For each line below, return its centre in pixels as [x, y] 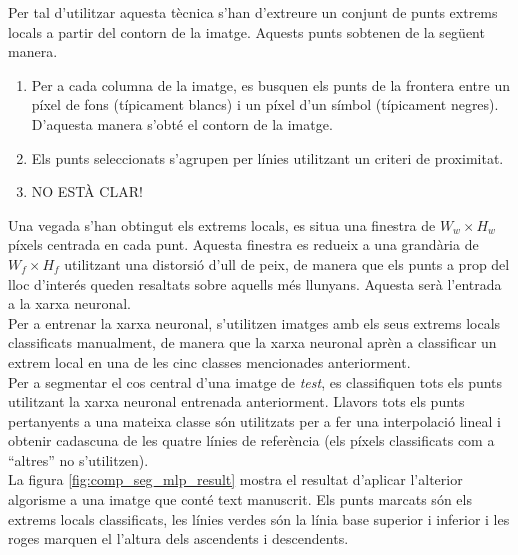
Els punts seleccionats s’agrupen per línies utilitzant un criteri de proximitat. [267, 157]
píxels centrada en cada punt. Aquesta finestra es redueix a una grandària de [243, 244]
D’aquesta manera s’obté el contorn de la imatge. [182, 123]
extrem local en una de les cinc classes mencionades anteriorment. [209, 361]
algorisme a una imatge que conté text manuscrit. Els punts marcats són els [240, 499]
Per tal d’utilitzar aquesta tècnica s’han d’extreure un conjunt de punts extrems [253, 12]
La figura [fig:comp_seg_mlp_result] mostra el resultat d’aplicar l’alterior [235, 479]
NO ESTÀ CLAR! [87, 191]
